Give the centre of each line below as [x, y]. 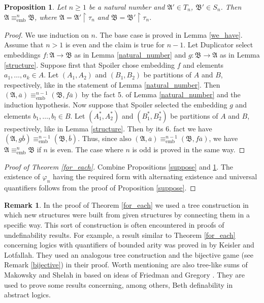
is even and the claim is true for [115, 45]
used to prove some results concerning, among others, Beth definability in [119, 284]
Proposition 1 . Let [35, 7]
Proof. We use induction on [46, 34]
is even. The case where [87, 149]
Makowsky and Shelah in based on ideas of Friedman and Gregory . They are [125, 274]
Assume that [24, 45]
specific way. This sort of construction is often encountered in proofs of [114, 224]
